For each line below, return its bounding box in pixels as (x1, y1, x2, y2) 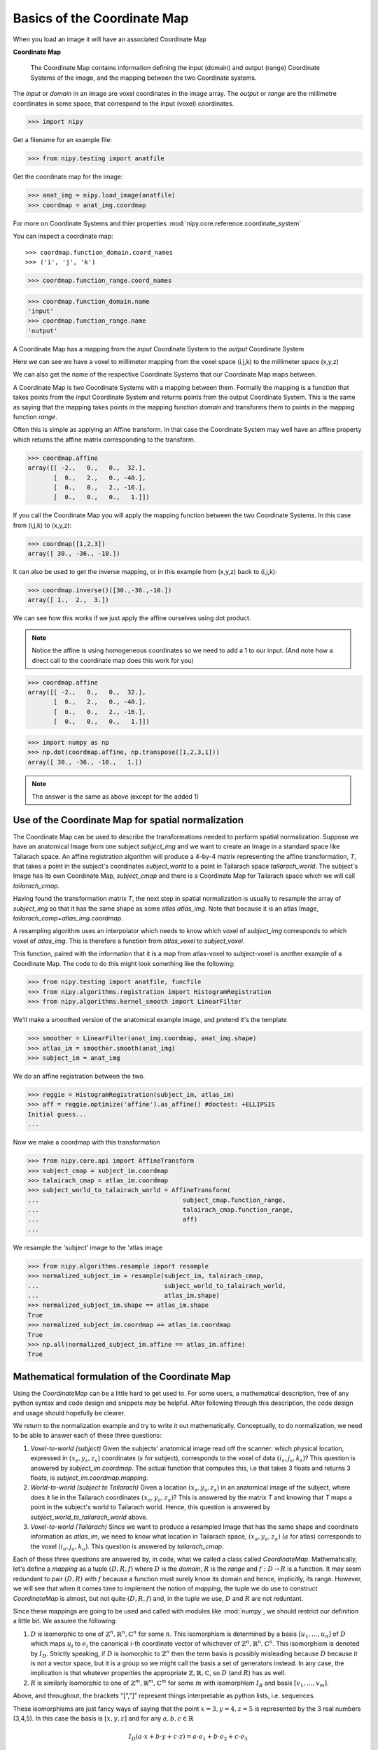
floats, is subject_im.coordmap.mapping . (30, 1473, 148, 1482)
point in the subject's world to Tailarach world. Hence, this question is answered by (30, 1503, 271, 1511)
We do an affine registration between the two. (13, 1072, 146, 1080)
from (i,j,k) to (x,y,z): (13, 521, 72, 529)
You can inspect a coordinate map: (13, 232, 113, 241)
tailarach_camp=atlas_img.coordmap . (13, 913, 124, 922)
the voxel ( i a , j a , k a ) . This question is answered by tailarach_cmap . (30, 1542, 224, 1552)
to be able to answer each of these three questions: (13, 1431, 162, 1440)
